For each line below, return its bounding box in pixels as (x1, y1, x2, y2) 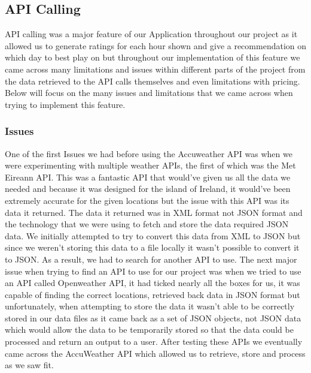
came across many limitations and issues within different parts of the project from (5, 62, 306, 75)
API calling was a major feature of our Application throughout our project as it (5, 28, 298, 40)
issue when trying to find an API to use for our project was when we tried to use (5, 264, 301, 277)
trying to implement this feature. (5, 98, 126, 110)
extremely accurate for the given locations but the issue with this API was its (5, 194, 289, 206)
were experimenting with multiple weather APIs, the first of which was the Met (5, 159, 296, 172)
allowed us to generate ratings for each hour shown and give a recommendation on (5, 39, 307, 52)
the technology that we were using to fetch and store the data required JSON (5, 218, 289, 230)
